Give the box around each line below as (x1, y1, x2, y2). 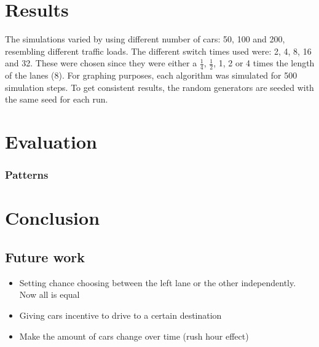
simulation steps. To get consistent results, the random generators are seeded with (5, 80, 314, 93)
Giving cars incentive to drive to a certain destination (19, 308, 222, 321)
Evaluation (5, 129, 97, 154)
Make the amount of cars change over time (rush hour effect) (19, 329, 249, 342)
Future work (5, 247, 85, 266)
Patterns (5, 167, 49, 182)
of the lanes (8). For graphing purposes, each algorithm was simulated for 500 (5, 69, 297, 82)
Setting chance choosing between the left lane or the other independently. (19, 276, 296, 289)
